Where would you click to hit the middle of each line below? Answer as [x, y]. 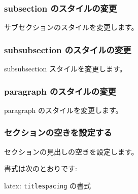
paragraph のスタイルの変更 [60, 91]
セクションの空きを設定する [58, 132]
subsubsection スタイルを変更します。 [65, 69]
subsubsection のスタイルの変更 [68, 49]
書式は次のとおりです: [41, 168]
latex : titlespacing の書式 [48, 185]
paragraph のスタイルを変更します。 [63, 110]
